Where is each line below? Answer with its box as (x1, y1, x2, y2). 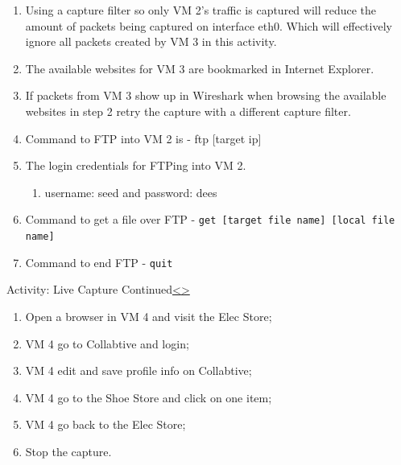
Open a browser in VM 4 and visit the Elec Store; (25, 307, 272, 324)
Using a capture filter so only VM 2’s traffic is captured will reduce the (25, 2, 377, 18)
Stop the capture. (25, 442, 112, 459)
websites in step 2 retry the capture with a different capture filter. (25, 102, 351, 119)
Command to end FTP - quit (25, 253, 173, 270)
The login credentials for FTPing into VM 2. (25, 157, 246, 174)
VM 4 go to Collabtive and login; (25, 335, 189, 352)
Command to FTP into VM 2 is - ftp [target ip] (25, 130, 262, 146)
